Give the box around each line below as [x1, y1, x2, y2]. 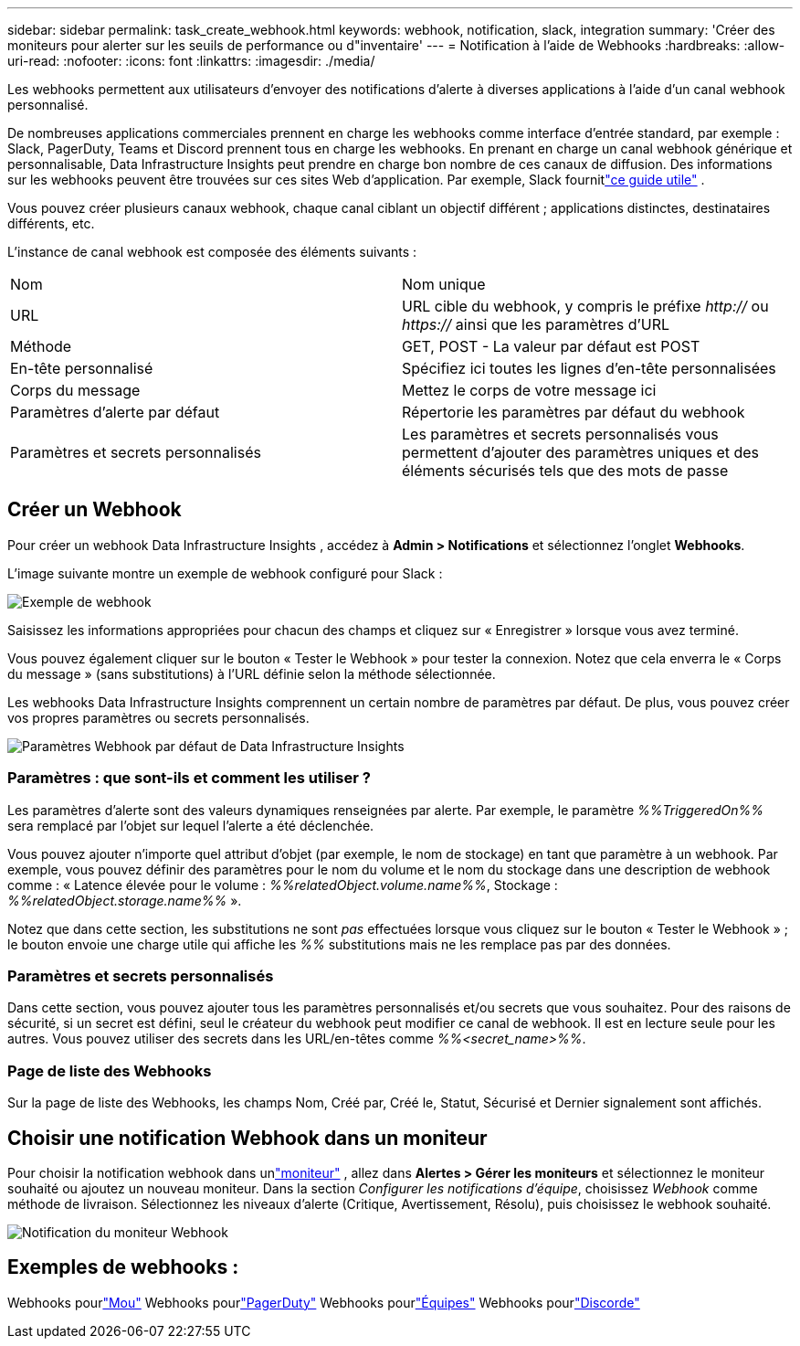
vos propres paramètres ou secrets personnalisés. [7, 709, 310, 726]
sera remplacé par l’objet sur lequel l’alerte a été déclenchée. [7, 817, 374, 833]
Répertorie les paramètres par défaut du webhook [402, 403, 745, 421]
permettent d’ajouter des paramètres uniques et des [402, 443, 760, 461]
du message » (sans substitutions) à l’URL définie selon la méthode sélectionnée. [7, 665, 496, 682]
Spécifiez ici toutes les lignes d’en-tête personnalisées [402, 359, 776, 377]
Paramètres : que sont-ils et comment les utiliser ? [7, 768, 371, 788]
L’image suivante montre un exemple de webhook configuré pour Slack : [7, 565, 443, 581]
